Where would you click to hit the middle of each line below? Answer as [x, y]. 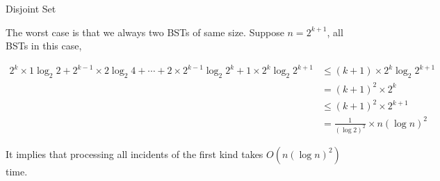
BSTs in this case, [44, 46]
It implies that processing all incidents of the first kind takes [135, 154]
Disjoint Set [31, 8]
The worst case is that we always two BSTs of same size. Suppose [145, 32]
